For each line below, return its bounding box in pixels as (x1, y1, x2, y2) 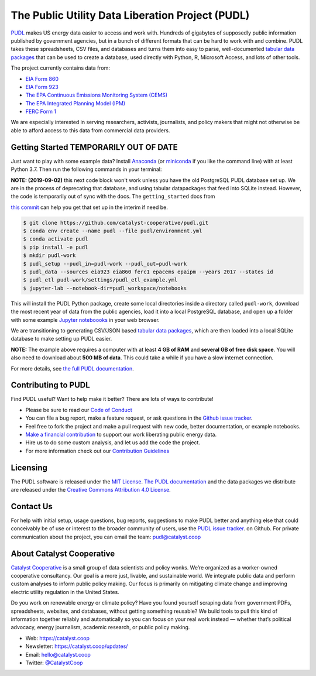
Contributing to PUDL (11, 380, 90, 390)
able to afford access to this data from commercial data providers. (11, 126, 170, 134)
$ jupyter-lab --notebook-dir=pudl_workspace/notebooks (23, 284, 187, 291)
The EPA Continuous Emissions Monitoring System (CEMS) (25, 91, 168, 99)
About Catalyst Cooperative (11, 548, 115, 558)
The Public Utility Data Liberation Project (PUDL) (11, 9, 250, 22)
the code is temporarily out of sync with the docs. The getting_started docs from (11, 193, 215, 200)
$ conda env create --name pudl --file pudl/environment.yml (23, 228, 202, 234)
